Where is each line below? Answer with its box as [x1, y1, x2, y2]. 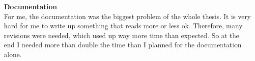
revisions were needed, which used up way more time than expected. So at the [4, 30, 239, 40]
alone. [4, 49, 22, 59]
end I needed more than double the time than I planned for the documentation [4, 40, 242, 50]
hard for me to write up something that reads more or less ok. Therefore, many [4, 20, 243, 31]
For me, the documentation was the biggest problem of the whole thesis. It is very [4, 11, 251, 21]
